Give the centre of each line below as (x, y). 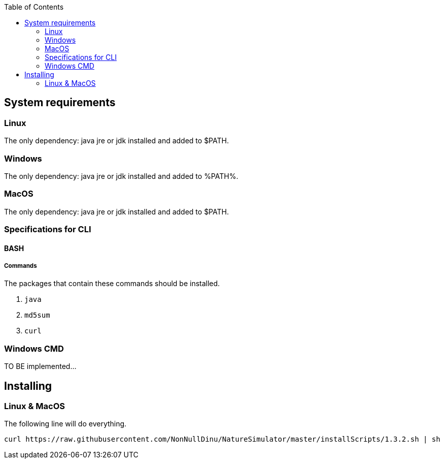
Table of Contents (34, 7)
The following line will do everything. (65, 424)
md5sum (37, 315)
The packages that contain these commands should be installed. (112, 284)
